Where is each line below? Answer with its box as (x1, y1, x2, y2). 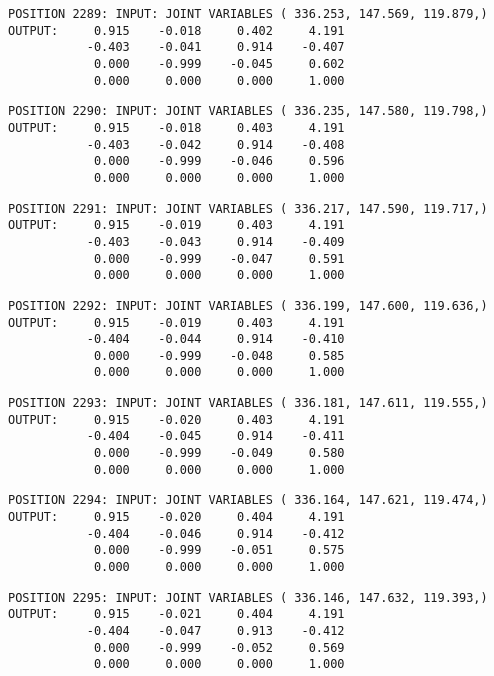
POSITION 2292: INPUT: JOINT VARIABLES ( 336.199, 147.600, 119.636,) (8, 298, 488, 313)
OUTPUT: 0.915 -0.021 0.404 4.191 (8, 607, 345, 622)
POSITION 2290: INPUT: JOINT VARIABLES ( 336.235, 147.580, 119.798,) (8, 104, 488, 119)
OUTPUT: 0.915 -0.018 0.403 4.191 (8, 120, 345, 135)
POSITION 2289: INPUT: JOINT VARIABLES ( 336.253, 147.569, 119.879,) (8, 7, 488, 21)
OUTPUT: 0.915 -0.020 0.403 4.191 (8, 412, 345, 427)
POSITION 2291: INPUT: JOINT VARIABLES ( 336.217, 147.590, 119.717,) (8, 201, 488, 216)
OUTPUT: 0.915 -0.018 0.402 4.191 (8, 23, 345, 38)
